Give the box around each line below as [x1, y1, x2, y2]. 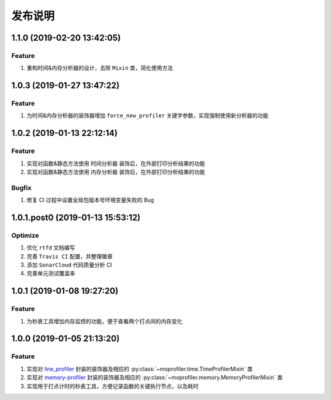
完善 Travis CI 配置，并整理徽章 [26, 253, 113, 260]
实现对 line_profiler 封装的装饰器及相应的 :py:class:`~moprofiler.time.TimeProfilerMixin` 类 [26, 365, 253, 372]
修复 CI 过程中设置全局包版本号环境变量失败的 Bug [26, 197, 154, 204]
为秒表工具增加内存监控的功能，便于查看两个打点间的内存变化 [26, 317, 183, 325]
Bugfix [11, 183, 32, 192]
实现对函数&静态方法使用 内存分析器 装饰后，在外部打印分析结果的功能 [26, 168, 205, 176]
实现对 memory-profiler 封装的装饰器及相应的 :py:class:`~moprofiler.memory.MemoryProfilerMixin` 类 [26, 374, 283, 381]
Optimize [11, 231, 39, 240]
